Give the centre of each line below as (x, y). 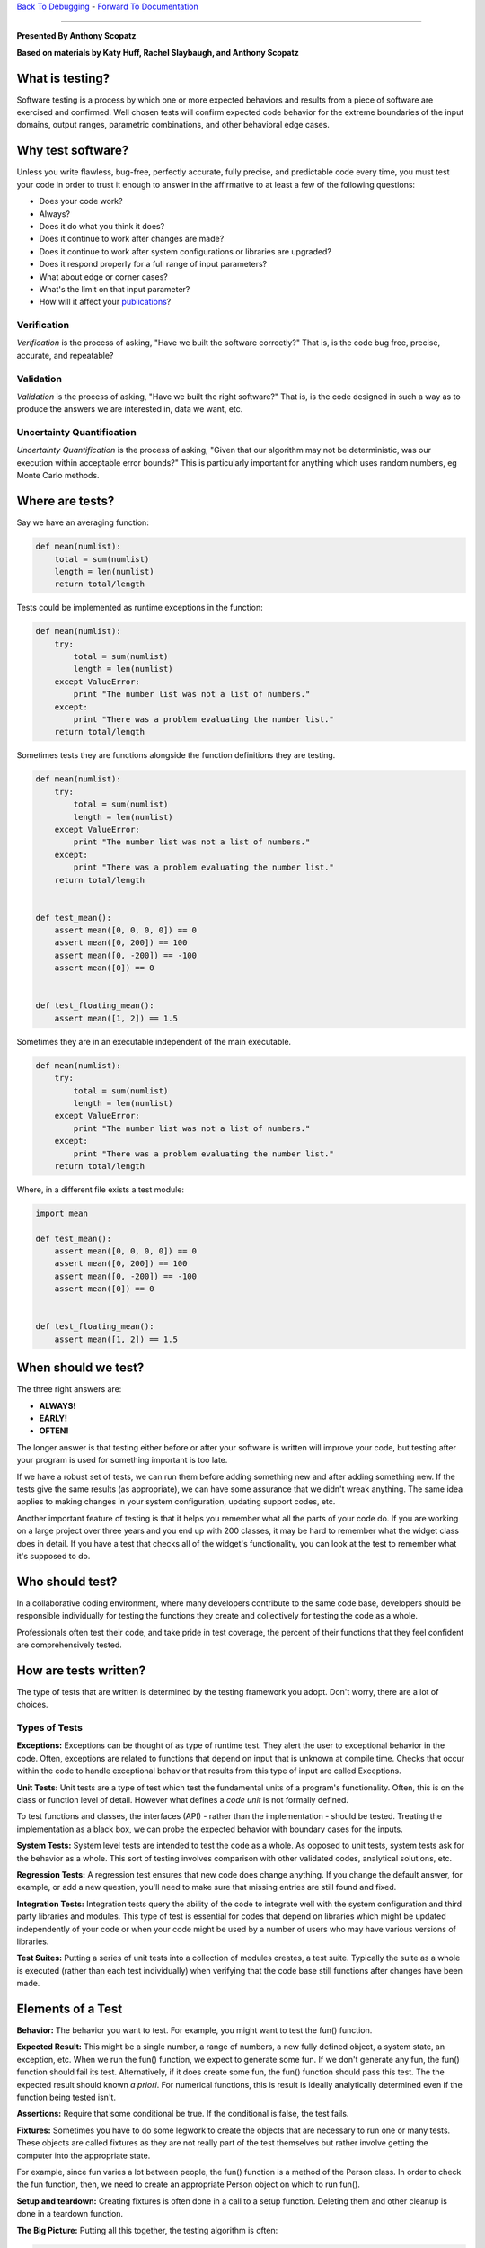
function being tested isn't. (66, 2097)
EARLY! (53, 1418)
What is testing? (63, 78)
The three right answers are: (69, 1389)
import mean (62, 1213)
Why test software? (73, 151)
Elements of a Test (70, 2008)
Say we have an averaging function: (83, 522)
